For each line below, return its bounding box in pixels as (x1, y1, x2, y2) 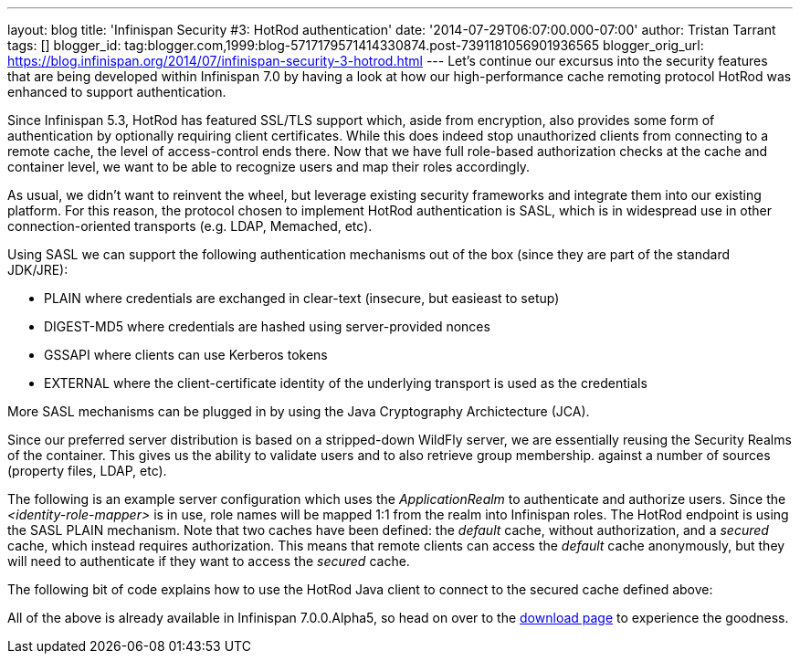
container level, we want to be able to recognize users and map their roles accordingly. (7, 159, 531, 174)
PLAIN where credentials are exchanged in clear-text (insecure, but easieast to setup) (44, 290, 560, 306)
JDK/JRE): (7, 262, 68, 278)
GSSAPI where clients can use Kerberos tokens (44, 347, 328, 362)
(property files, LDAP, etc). (7, 463, 167, 478)
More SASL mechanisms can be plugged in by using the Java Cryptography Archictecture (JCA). (7, 404, 590, 419)
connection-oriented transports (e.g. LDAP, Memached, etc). (7, 218, 373, 234)
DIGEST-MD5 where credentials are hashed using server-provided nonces (44, 319, 490, 334)
